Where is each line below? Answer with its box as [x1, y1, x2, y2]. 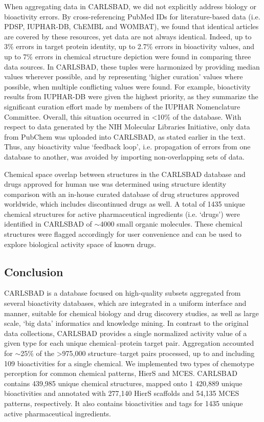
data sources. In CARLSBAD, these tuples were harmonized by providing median [4, 61, 260, 72]
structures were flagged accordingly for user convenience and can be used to [4, 229, 241, 239]
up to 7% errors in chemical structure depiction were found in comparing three [4, 51, 251, 61]
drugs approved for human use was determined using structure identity [4, 179, 227, 189]
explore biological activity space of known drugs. [4, 238, 156, 249]
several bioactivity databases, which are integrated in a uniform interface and [4, 298, 247, 308]
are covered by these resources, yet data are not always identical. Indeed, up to [4, 31, 252, 41]
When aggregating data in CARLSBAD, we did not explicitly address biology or [4, 1, 257, 11]
